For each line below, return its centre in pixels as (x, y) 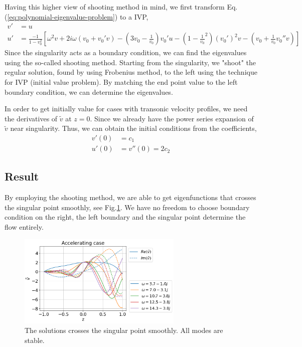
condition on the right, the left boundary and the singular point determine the (125, 217)
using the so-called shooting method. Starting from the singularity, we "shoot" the (130, 62)
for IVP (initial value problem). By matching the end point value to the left (121, 82)
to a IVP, (134, 16)
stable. (35, 340)
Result (22, 176)
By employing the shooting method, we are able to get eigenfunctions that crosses (130, 197)
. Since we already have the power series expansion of (172, 118)
